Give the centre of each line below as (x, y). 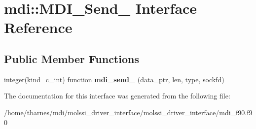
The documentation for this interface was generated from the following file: (117, 96)
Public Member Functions (72, 58)
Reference (38, 27)
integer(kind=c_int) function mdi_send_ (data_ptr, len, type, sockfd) (114, 79)
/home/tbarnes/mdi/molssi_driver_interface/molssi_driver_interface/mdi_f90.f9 (128, 112)
